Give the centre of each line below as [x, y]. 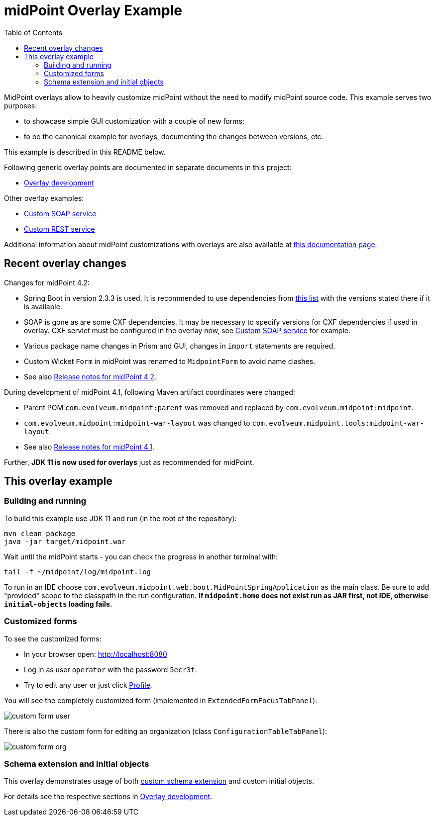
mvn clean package [40, 533]
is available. [43, 306]
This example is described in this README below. [85, 152]
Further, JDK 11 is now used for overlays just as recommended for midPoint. [129, 462]
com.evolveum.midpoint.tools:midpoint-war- [338, 423]
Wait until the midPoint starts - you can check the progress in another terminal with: [141, 556]
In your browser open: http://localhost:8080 [96, 654]
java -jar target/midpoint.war [65, 541]
